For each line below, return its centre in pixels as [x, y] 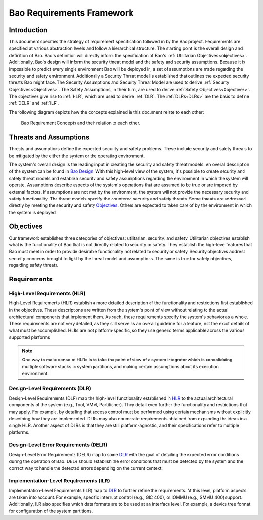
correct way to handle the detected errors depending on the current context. [86, 468]
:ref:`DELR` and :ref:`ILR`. [34, 103]
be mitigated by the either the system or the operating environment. [77, 156]
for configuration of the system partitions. [51, 511]
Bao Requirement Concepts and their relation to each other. [81, 123]
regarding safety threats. [34, 265]
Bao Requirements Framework [71, 13]
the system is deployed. [33, 212]
